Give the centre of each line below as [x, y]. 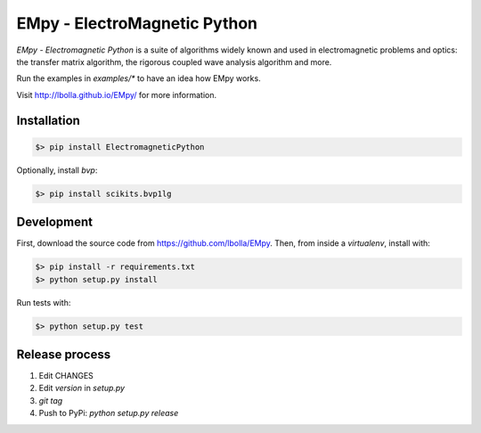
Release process [64, 354]
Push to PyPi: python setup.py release [109, 413]
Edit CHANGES [66, 376]
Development [55, 222]
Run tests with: [44, 302]
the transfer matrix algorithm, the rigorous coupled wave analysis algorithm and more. [174, 61]
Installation [48, 120]
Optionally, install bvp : [57, 170]
